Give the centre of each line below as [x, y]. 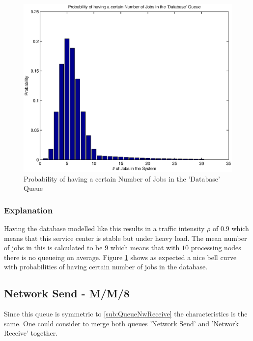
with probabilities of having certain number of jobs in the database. [106, 267]
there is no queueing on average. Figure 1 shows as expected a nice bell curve [120, 257]
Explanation [28, 210]
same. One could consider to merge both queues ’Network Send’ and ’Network [121, 323]
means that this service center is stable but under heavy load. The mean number [126, 238]
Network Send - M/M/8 [67, 293]
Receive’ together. [31, 333]
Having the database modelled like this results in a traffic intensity [104, 228]
